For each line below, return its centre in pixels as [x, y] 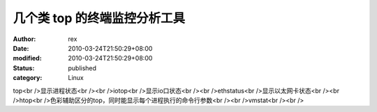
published [82, 68]
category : [28, 78]
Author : [24, 39]
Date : [21, 48]
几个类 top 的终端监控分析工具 [99, 18]
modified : [27, 58]
